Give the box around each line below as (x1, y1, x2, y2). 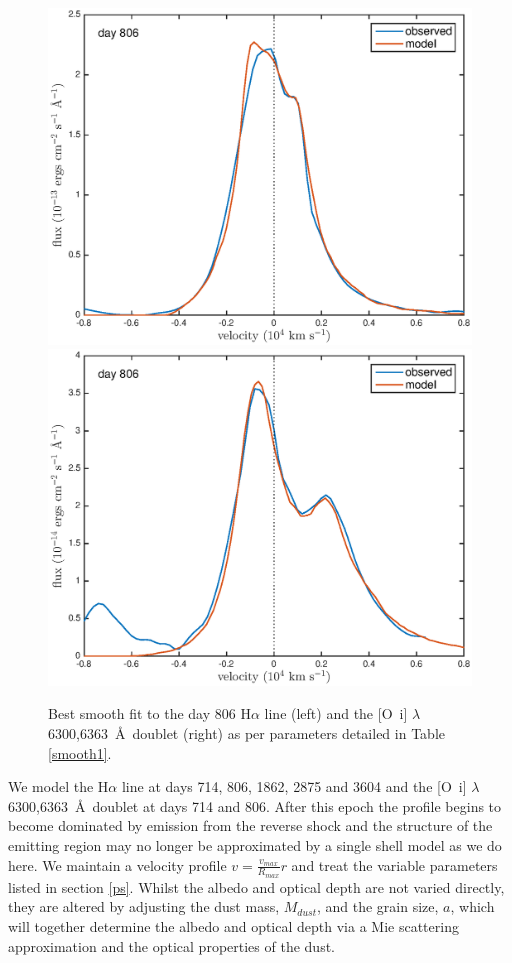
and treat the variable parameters (291, 854, 498, 875)
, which (450, 896, 495, 917)
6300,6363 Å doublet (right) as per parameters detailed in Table (48, 723, 445, 744)
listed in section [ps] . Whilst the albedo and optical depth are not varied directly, (8, 876, 505, 897)
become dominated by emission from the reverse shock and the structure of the (8, 815, 493, 836)
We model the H (8, 776, 109, 797)
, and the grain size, (316, 896, 439, 917)
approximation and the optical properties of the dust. (8, 935, 335, 956)
